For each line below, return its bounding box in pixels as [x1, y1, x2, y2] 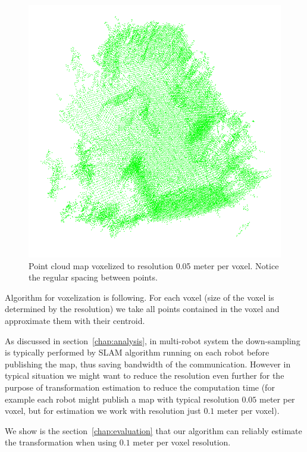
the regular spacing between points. [29, 271, 158, 283]
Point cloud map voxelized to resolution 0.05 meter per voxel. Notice [29, 259, 279, 272]
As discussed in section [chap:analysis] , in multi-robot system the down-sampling [5, 334, 300, 347]
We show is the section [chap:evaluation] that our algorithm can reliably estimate [5, 424, 302, 437]
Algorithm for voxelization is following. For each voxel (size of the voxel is [5, 291, 274, 303]
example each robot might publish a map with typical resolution [5, 392, 239, 405]
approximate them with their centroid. [5, 314, 145, 326]
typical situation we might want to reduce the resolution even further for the [5, 369, 284, 382]
